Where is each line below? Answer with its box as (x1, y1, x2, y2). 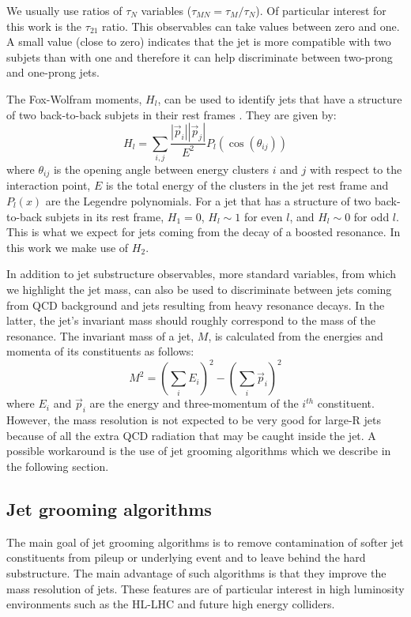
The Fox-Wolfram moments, (6, 90, 142, 107)
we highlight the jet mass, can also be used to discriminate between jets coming (6, 280, 392, 297)
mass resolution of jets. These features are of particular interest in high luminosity (6, 580, 405, 596)
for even (243, 208, 283, 224)
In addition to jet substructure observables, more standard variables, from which (6, 265, 397, 282)
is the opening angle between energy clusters (53, 160, 270, 177)
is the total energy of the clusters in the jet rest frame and (105, 177, 389, 194)
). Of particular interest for (255, 2, 386, 18)
